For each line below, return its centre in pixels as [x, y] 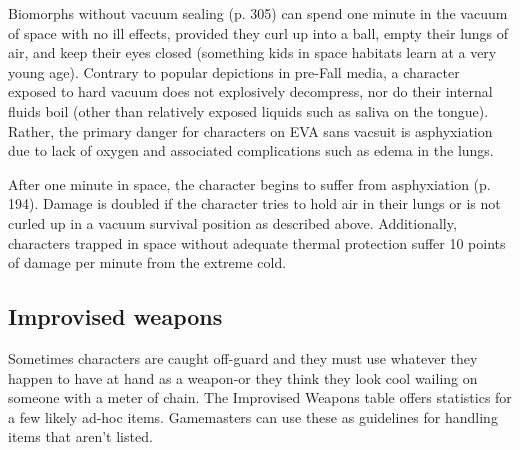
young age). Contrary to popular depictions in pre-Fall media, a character [234, 71]
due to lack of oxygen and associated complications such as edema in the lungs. [251, 150]
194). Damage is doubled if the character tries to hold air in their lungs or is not [254, 203]
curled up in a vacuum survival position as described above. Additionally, [232, 222]
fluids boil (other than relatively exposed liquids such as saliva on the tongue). [248, 110]
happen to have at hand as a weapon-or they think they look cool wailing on [243, 377]
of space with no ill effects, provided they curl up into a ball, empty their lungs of [258, 32]
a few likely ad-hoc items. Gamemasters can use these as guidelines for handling [253, 416]
